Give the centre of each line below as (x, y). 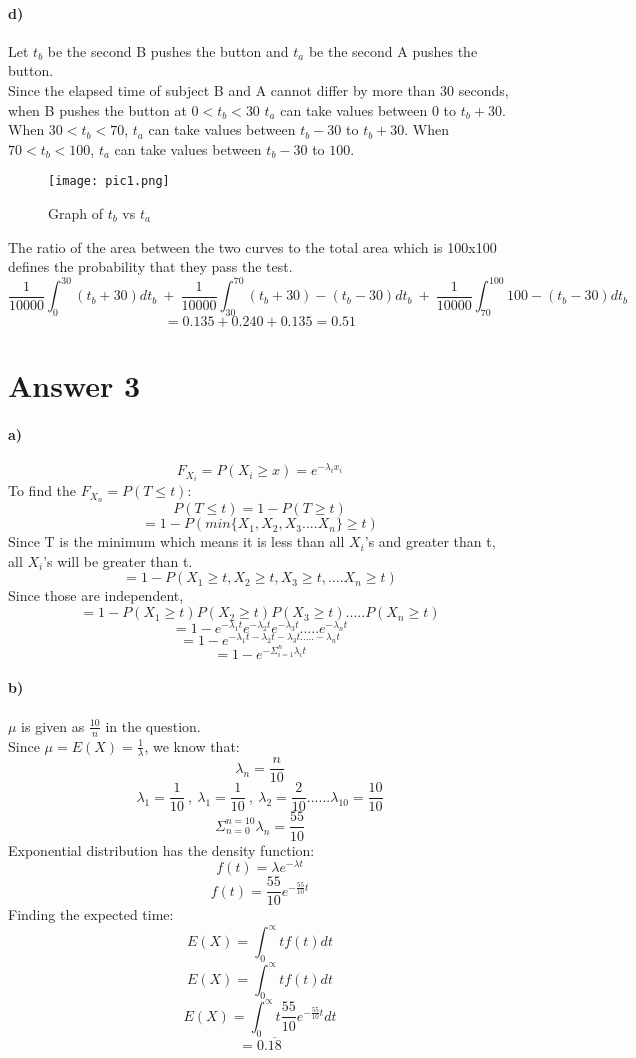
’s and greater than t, (430, 541)
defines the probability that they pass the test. (150, 266)
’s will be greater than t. (118, 560)
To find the (42, 490)
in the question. (153, 725)
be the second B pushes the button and (168, 50)
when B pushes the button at (97, 109)
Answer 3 (74, 385)
